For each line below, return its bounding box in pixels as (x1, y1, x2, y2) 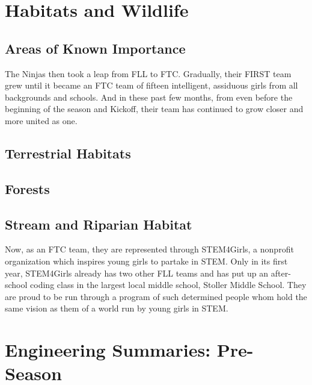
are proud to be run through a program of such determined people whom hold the (5, 290, 307, 302)
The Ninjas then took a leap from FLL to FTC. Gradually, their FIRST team (5, 67, 292, 80)
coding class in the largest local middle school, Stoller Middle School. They (30, 278, 307, 291)
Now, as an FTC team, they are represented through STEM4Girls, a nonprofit (5, 243, 294, 255)
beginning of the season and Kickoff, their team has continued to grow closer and (5, 102, 304, 115)
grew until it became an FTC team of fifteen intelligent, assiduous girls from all (5, 79, 298, 92)
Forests (5, 179, 50, 198)
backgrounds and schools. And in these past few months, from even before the (5, 90, 293, 103)
